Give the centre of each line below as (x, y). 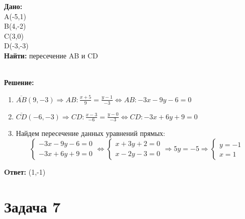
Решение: (19, 82)
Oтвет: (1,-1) (25, 172)
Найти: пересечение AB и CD (51, 55)
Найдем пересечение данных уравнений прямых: (91, 133)
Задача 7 (32, 206)
